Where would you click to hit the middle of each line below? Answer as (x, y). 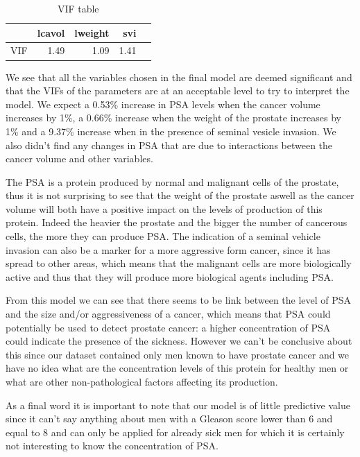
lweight (92, 32)
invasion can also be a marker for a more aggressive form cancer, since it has (168, 249)
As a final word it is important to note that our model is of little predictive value (178, 405)
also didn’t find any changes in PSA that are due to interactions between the (169, 145)
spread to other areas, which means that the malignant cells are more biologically (179, 263)
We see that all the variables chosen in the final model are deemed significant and (179, 77)
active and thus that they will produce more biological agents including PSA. (170, 276)
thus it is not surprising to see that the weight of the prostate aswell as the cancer (180, 195)
